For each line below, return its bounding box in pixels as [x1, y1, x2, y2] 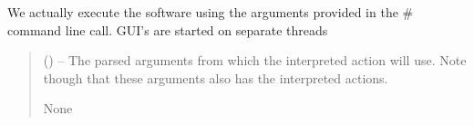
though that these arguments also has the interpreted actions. [43, 68, 388, 87]
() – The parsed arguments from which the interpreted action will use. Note [43, 51, 467, 70]
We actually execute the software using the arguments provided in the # [7, 3, 414, 21]
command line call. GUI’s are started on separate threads [7, 20, 328, 39]
